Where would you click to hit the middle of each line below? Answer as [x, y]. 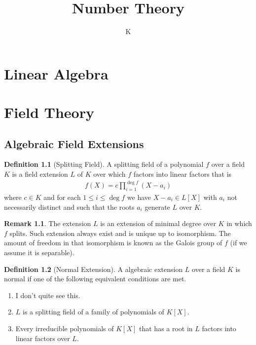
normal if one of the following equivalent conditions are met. [95, 279]
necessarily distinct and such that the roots [69, 207]
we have [139, 197]
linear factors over [43, 338]
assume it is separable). [39, 252]
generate [157, 207]
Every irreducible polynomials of [65, 328]
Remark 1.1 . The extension [48, 223]
